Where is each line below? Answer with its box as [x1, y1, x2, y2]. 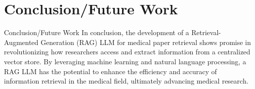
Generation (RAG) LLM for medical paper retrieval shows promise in [41, 37, 251, 47]
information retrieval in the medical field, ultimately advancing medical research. [4, 76, 249, 86]
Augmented [4, 37, 39, 47]
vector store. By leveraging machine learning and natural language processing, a [4, 56, 246, 66]
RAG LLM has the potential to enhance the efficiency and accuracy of [4, 66, 217, 76]
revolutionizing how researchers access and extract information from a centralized [4, 46, 251, 57]
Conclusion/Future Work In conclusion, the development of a [4, 27, 189, 38]
